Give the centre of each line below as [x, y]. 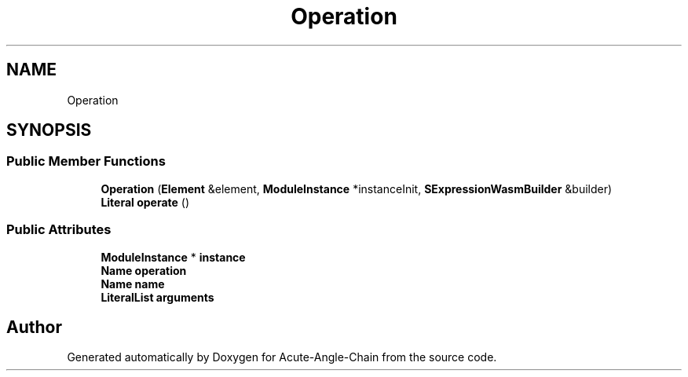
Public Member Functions [86, 161]
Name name [133, 284]
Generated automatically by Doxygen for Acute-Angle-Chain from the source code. [282, 357]
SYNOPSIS [49, 130]
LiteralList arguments [157, 297]
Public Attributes [59, 230]
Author [34, 327]
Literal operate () [145, 202]
